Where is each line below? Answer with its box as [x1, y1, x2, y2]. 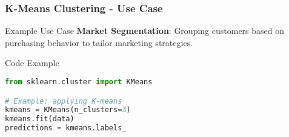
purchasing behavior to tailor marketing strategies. [5, 36, 193, 48]
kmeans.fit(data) [5, 115, 75, 124]
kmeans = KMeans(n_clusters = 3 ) [5, 105, 131, 115]
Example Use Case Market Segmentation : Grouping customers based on [5, 24, 285, 37]
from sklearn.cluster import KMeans [5, 78, 153, 86]
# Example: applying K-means [5, 96, 122, 105]
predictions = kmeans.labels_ [5, 124, 127, 133]
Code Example [5, 56, 59, 69]
